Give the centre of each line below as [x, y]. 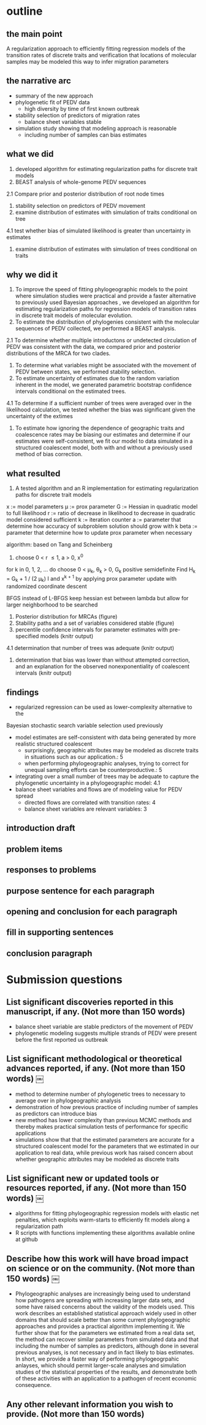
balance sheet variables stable [63, 121]
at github [26, 1239]
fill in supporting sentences [60, 932]
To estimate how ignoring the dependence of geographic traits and [100, 428]
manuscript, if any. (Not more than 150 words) [96, 1012]
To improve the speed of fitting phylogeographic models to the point [101, 289]
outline [25, 11]
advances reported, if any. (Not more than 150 [96, 1068]
